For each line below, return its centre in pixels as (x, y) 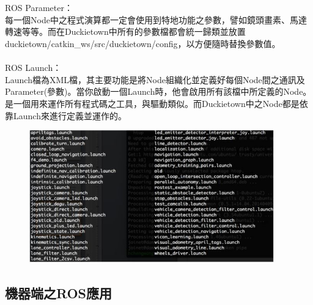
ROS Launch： (33, 68)
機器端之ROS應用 (59, 292)
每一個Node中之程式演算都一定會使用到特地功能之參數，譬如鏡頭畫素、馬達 (156, 19)
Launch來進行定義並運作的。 (70, 115)
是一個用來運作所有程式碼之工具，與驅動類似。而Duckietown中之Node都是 (152, 103)
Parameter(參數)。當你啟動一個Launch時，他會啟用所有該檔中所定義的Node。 (158, 91)
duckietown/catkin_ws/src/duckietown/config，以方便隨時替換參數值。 (143, 43)
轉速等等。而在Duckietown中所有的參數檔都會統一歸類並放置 (125, 31)
